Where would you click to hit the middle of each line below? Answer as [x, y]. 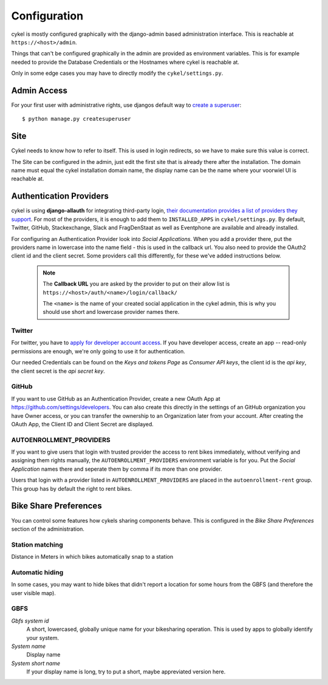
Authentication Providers [60, 196]
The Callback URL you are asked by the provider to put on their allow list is [136, 284]
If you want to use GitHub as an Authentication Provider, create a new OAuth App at [116, 398]
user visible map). [33, 593]
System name [29, 646]
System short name [36, 663]
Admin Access [39, 90]
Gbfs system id [30, 621]
